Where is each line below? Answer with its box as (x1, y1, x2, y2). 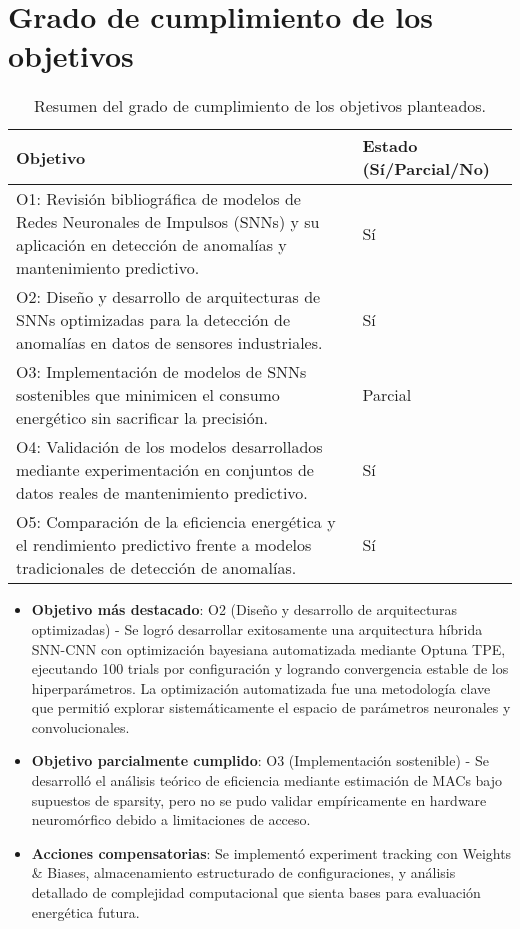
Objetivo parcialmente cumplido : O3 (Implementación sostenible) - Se (31, 750, 489, 771)
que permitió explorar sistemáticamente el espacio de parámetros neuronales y (31, 697, 511, 718)
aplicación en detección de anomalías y (16, 233, 287, 257)
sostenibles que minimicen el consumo (16, 383, 280, 407)
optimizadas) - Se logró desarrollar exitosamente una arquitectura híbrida (31, 618, 483, 639)
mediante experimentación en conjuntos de (16, 458, 314, 482)
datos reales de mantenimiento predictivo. (16, 481, 308, 505)
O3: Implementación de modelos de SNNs (16, 360, 307, 384)
